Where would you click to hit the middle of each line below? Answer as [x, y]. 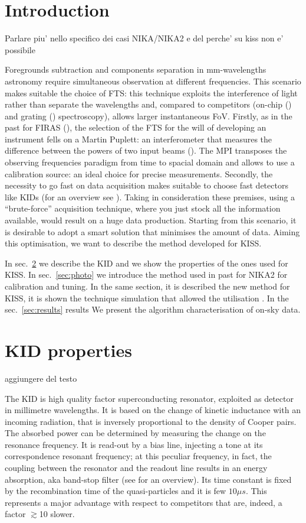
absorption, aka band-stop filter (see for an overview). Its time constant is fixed [148, 479]
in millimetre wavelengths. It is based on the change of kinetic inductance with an [153, 410]
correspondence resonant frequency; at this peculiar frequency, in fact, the [138, 456]
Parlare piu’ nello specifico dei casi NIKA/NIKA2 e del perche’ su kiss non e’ [144, 38]
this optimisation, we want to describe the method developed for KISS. [133, 243]
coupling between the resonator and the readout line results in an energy [136, 468]
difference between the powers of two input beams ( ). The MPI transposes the [146, 150]
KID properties [68, 350]
